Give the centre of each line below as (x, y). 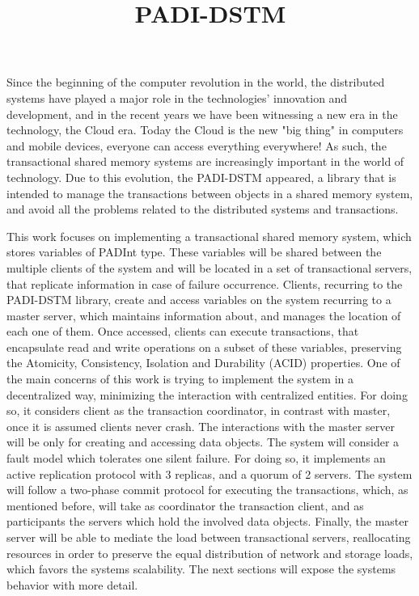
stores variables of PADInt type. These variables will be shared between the (194, 252)
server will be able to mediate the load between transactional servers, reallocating (209, 537)
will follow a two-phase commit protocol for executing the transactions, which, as (207, 490)
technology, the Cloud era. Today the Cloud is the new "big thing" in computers (205, 130)
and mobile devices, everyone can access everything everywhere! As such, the (197, 145)
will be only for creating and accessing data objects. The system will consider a (203, 442)
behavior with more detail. (72, 584)
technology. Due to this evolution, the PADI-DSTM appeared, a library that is (201, 177)
